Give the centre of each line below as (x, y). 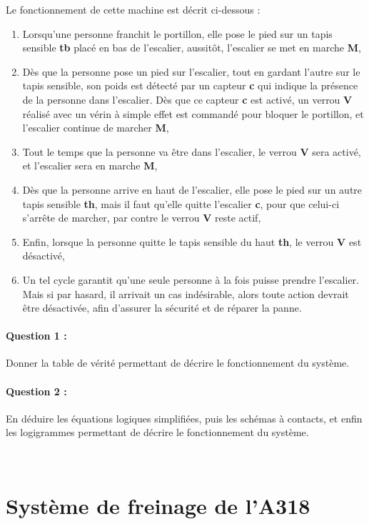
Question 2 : (36, 391)
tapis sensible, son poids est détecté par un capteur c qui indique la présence (190, 85)
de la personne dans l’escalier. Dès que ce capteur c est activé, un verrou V (187, 99)
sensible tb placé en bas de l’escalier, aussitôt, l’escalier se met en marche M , (192, 48)
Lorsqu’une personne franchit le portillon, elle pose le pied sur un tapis (177, 33)
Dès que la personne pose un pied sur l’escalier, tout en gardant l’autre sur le (191, 71)
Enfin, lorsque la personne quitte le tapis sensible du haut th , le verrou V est (192, 241)
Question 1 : (36, 336)
